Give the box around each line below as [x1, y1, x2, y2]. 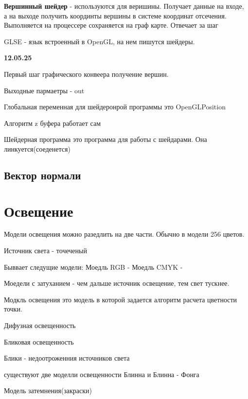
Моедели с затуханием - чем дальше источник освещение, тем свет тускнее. [4, 278, 230, 288]
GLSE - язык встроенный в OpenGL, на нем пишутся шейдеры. [4, 36, 195, 46]
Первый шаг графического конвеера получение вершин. [4, 69, 169, 79]
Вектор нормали [4, 167, 81, 182]
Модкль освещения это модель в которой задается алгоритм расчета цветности [4, 294, 237, 304]
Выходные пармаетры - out [4, 85, 85, 95]
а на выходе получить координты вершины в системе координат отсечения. [4, 10, 227, 20]
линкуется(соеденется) [4, 143, 71, 154]
